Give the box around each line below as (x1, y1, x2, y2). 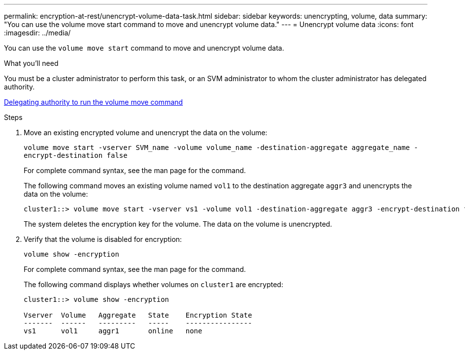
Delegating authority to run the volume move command (4, 98, 183, 106)
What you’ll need (4, 59, 59, 67)
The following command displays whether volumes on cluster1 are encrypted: (24, 280, 283, 289)
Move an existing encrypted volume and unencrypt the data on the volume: (24, 128, 267, 137)
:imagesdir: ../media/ (4, 29, 71, 37)
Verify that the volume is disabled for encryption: (24, 235, 182, 243)
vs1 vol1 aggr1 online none (24, 327, 202, 335)
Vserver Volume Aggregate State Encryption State (24, 311, 252, 319)
